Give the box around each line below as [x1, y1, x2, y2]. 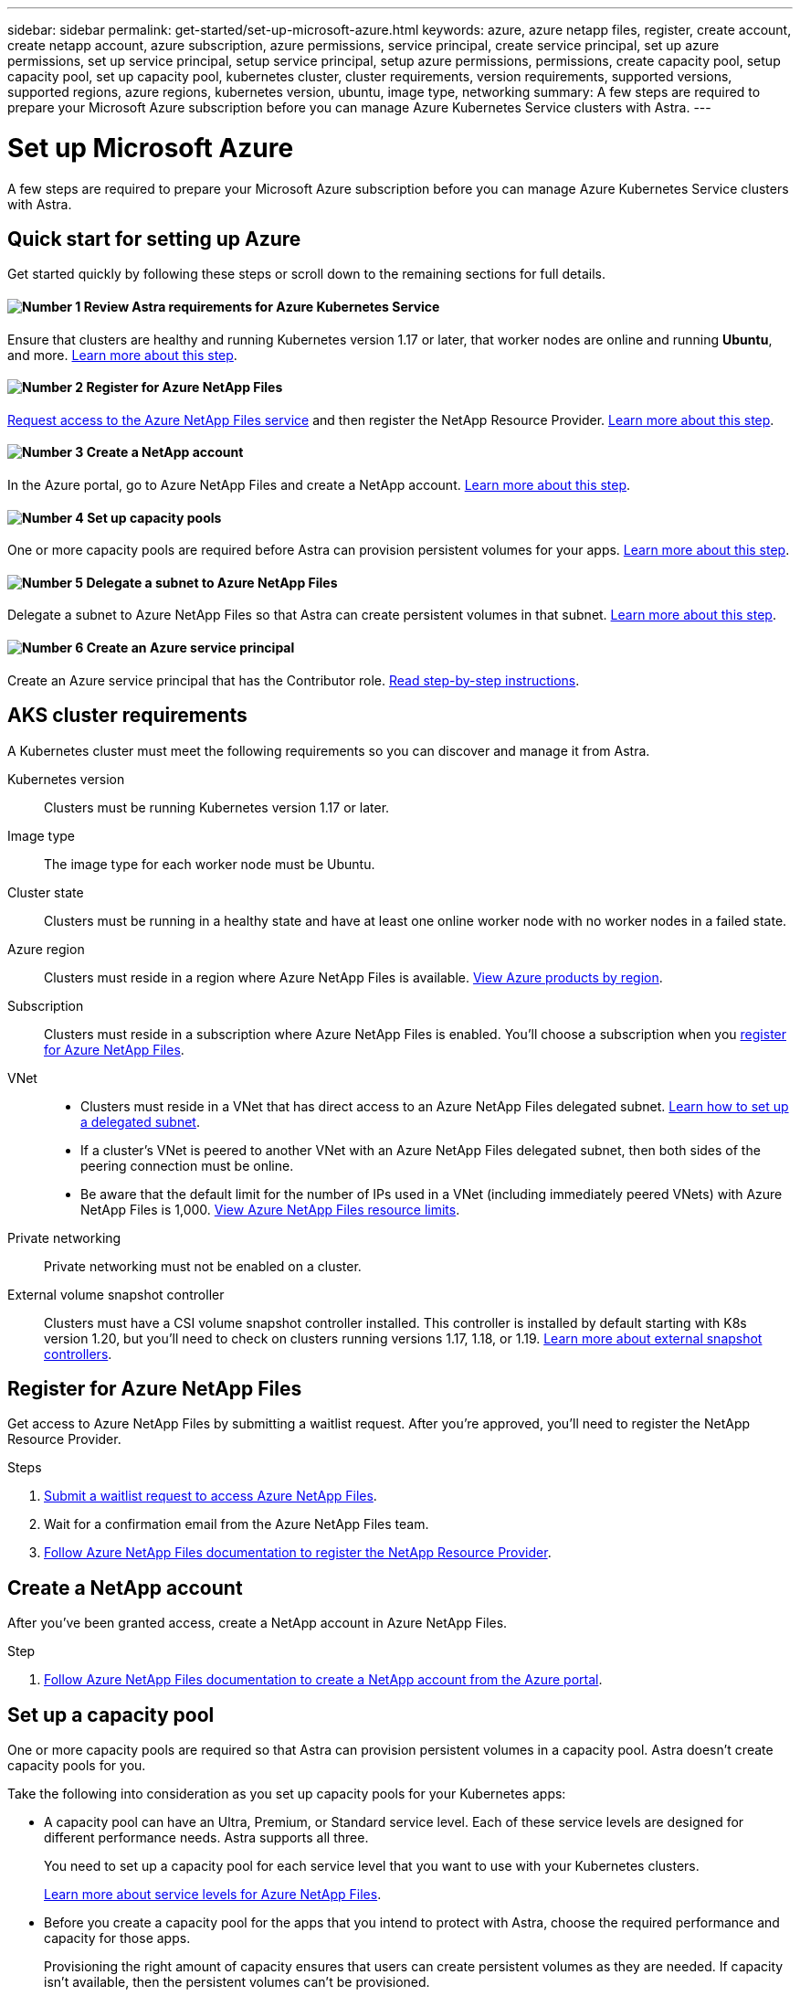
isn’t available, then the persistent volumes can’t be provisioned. [44, 1974, 430, 1991]
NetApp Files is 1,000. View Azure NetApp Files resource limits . [80, 1201, 460, 1217]
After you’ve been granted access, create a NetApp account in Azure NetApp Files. [7, 1615, 508, 1631]
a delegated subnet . [80, 1113, 200, 1130]
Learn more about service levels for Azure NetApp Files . [44, 1886, 382, 1903]
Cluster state [7, 884, 84, 900]
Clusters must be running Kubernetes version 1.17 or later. [44, 799, 390, 815]
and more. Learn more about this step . [7, 346, 237, 363]
